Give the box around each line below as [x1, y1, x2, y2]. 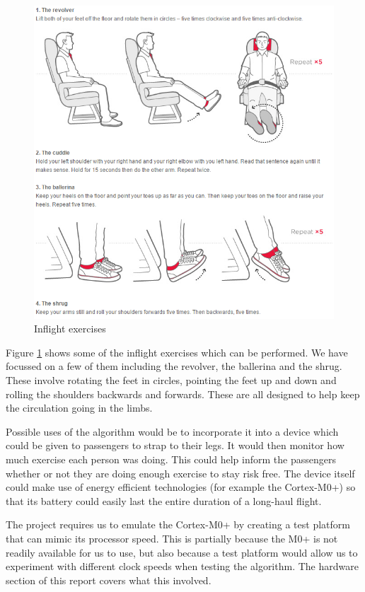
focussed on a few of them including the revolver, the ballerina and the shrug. [6, 359, 342, 373]
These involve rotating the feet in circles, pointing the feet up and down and [6, 372, 337, 387]
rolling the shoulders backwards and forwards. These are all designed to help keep [6, 386, 360, 401]
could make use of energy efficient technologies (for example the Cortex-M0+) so [6, 480, 356, 494]
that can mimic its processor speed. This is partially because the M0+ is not [6, 530, 338, 545]
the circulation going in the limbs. [6, 400, 153, 415]
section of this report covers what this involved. [6, 572, 212, 587]
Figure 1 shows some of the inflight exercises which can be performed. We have [6, 344, 348, 359]
